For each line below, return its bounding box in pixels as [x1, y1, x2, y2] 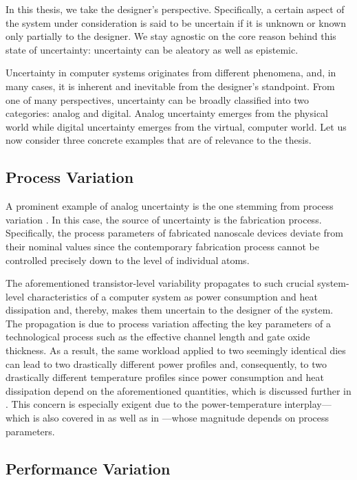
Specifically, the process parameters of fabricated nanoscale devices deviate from [6, 226, 343, 240]
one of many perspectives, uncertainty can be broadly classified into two [6, 92, 310, 107]
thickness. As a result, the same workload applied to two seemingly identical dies [6, 343, 346, 358]
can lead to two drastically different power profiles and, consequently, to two [6, 356, 327, 371]
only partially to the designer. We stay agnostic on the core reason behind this [6, 29, 336, 43]
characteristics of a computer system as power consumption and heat [27, 289, 318, 303]
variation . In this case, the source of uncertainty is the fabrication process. [6, 212, 322, 226]
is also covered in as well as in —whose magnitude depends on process [33, 411, 329, 425]
